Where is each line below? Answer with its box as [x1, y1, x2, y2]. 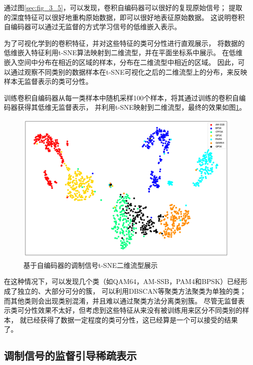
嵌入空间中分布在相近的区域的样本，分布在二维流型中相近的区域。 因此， [4, 57, 238, 67]
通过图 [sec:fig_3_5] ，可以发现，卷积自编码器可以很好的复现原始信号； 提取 [4, 2, 243, 12]
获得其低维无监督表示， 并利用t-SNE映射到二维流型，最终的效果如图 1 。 [17, 102, 246, 112]
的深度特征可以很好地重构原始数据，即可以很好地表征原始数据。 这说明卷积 [4, 12, 245, 22]
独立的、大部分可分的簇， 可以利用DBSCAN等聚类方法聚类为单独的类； [17, 286, 247, 296]
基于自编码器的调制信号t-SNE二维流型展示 [23, 260, 158, 270]
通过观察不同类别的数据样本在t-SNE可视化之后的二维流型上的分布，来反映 [10, 66, 247, 77]
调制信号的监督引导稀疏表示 [4, 348, 137, 363]
